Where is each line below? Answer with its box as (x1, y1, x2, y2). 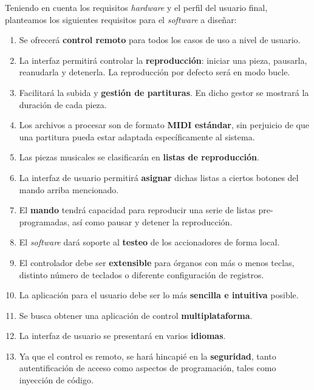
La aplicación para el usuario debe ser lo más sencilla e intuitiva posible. (19, 289, 299, 301)
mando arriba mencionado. (19, 183, 119, 196)
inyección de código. (19, 374, 94, 386)
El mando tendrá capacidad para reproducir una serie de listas (19, 204, 256, 216)
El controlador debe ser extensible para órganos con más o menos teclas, (19, 256, 295, 269)
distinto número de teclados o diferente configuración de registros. (19, 268, 264, 281)
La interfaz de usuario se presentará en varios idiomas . (19, 329, 226, 342)
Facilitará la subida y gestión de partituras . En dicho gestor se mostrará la (19, 86, 309, 98)
